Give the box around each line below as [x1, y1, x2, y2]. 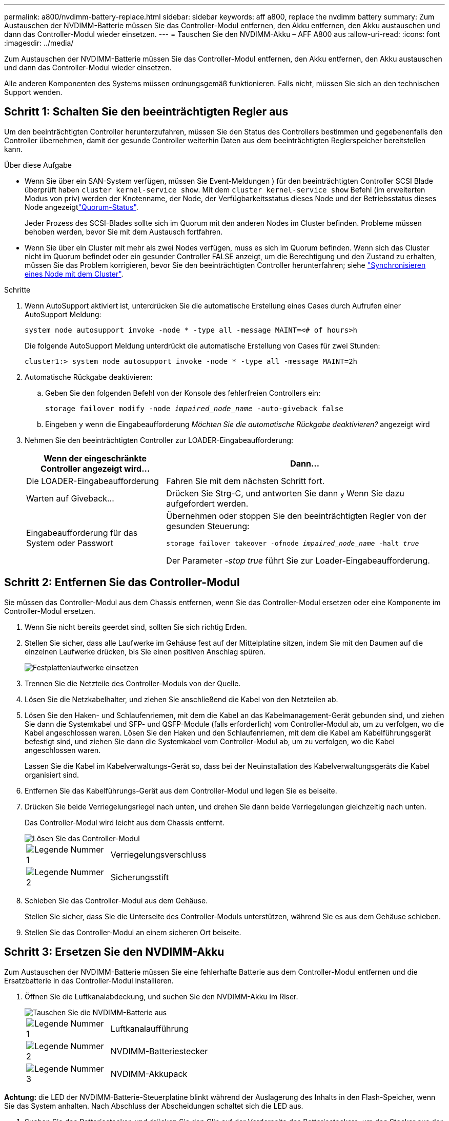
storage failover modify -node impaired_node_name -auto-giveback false [45, 404, 343, 413]
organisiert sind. [25, 770, 79, 779]
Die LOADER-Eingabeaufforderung [26, 475, 159, 486]
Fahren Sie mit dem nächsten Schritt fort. [166, 475, 324, 486]
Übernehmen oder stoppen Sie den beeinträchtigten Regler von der [166, 510, 426, 521]
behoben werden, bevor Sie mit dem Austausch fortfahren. [25, 227, 223, 236]
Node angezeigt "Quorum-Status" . [25, 202, 138, 211]
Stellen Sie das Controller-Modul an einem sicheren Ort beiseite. [25, 927, 241, 937]
